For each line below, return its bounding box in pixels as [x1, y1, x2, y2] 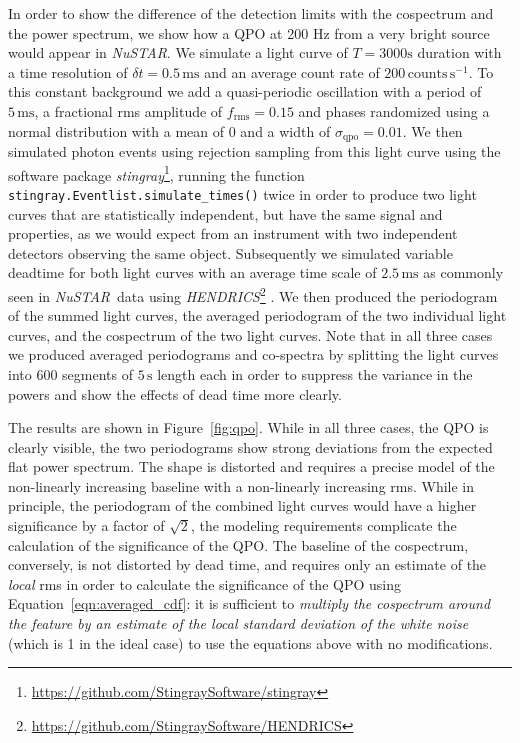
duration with [417, 42, 502, 63]
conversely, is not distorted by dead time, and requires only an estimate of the [8, 554, 487, 575]
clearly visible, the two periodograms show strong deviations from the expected [8, 436, 493, 457]
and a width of [240, 120, 331, 141]
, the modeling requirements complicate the [190, 515, 457, 536]
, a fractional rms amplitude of [34, 100, 223, 121]
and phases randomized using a [298, 100, 490, 121]
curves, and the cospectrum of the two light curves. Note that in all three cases [8, 324, 493, 345]
